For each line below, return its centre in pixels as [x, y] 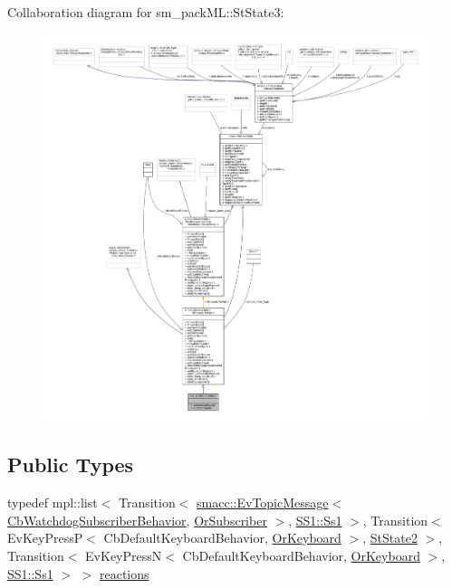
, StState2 [390, 538]
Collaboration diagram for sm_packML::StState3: [146, 12]
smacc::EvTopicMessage [263, 503]
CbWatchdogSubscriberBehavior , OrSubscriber [137, 520]
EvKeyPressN [124, 555]
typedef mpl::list [53, 503]
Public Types [71, 465]
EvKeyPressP [45, 538]
